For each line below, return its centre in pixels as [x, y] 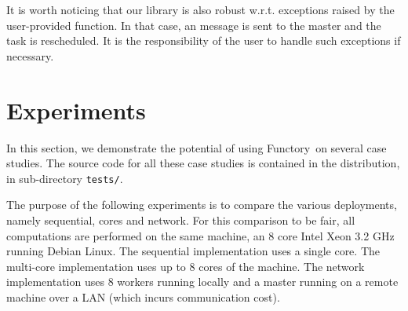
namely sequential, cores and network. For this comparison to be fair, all [181, 220]
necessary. [30, 55]
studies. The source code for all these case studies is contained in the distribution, [203, 163]
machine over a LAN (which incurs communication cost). [143, 296]
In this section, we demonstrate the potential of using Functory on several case [197, 147]
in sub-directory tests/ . [65, 178]
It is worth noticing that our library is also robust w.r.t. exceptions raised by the [200, 9]
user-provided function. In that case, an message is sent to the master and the [194, 25]
